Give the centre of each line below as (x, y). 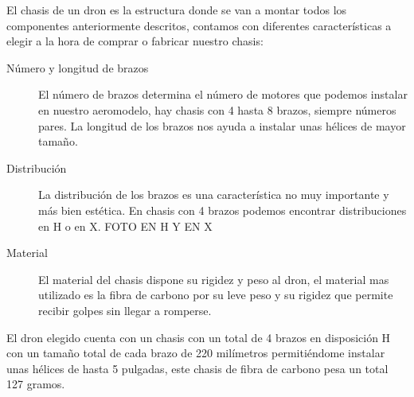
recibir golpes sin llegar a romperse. (125, 310)
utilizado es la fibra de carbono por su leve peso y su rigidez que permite (216, 295)
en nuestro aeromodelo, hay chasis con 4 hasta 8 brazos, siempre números (217, 109)
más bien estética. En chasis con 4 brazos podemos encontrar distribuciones (223, 210)
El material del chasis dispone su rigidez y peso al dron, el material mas (214, 279)
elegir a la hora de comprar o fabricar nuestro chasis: (135, 41)
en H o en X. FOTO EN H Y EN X (125, 226)
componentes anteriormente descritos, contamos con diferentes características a (199, 25)
